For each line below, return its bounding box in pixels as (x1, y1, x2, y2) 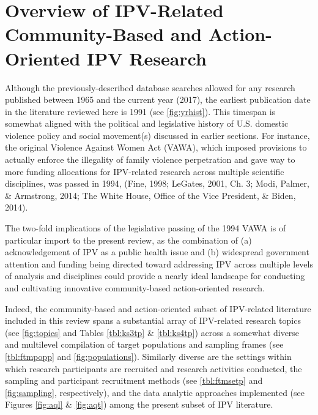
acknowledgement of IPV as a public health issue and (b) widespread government (5, 245, 309, 258)
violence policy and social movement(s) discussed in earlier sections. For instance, (5, 129, 310, 141)
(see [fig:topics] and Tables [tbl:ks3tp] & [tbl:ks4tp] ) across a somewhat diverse (5, 326, 300, 338)
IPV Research (87, 45, 207, 70)
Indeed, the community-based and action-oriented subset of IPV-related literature (5, 302, 311, 315)
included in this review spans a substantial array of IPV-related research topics (5, 314, 301, 327)
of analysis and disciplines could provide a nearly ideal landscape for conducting (5, 269, 305, 282)
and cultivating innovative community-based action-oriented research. (5, 282, 265, 294)
